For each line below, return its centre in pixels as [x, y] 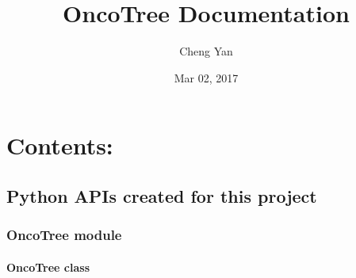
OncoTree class [48, 267]
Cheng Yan [206, 51]
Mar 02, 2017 [206, 77]
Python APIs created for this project [162, 195]
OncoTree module [64, 235]
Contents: [60, 145]
